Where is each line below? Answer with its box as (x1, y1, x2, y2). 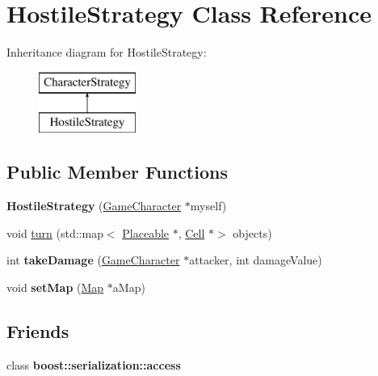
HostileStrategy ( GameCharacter (6, 197, 182, 214)
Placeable (122, 224, 170, 241)
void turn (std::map (6, 224, 103, 241)
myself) (190, 197, 227, 214)
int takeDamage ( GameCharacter (6, 251, 180, 268)
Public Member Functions (6, 159, 228, 184)
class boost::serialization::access (6, 356, 181, 373)
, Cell (178, 224, 205, 241)
